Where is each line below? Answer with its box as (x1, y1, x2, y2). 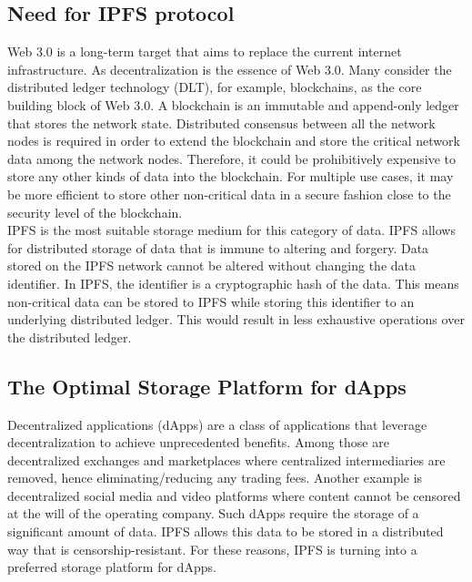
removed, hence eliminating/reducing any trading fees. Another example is (7, 468, 423, 487)
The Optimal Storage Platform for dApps (7, 372, 407, 400)
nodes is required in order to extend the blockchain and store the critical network (7, 131, 460, 150)
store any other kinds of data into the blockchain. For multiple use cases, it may (7, 167, 454, 186)
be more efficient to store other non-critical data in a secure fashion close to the (7, 184, 451, 203)
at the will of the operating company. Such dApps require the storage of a (7, 504, 419, 523)
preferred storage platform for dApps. (7, 557, 216, 577)
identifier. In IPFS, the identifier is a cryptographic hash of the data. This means (7, 273, 459, 292)
